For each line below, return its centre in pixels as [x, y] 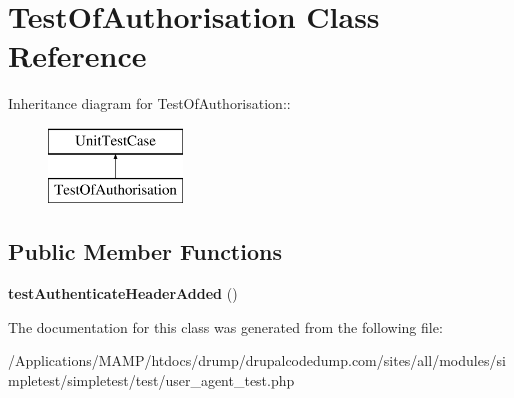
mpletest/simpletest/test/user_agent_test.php [151, 380]
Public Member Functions [145, 251]
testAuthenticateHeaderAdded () [123, 293]
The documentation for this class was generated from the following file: [225, 326]
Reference [77, 55]
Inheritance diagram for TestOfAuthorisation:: [149, 103]
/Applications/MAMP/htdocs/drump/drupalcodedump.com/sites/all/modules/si [257, 360]
